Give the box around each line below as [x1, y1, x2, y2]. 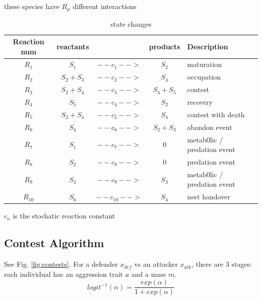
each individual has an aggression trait [4, 268, 123, 279]
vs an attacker [134, 259, 178, 269]
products [149, 41, 180, 51]
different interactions [73, 1, 137, 11]
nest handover [187, 191, 230, 202]
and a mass [131, 268, 166, 279]
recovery [187, 97, 213, 107]
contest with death [187, 109, 245, 119]
